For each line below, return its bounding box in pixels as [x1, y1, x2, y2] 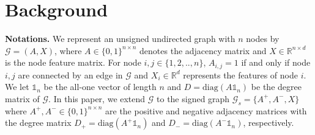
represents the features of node [183, 68, 298, 81]
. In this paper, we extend [48, 92, 146, 105]
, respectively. [243, 116, 294, 129]
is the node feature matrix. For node [5, 56, 141, 69]
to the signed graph [157, 92, 230, 105]
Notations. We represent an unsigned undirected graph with [5, 32, 235, 45]
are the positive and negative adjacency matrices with [105, 104, 307, 117]
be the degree [251, 80, 302, 93]
